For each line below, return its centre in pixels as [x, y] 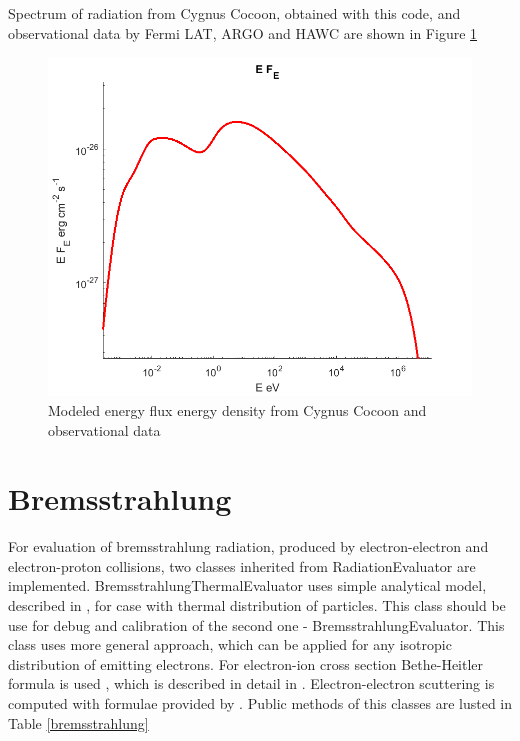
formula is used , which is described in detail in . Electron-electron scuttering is [251, 683]
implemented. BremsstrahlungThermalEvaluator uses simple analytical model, [247, 585]
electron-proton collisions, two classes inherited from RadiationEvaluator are [242, 565]
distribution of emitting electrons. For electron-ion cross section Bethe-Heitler [246, 663]
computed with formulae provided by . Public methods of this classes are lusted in [260, 703]
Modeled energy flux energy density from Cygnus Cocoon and [237, 409]
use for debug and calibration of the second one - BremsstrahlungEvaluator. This [256, 624]
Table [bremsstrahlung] [78, 722]
